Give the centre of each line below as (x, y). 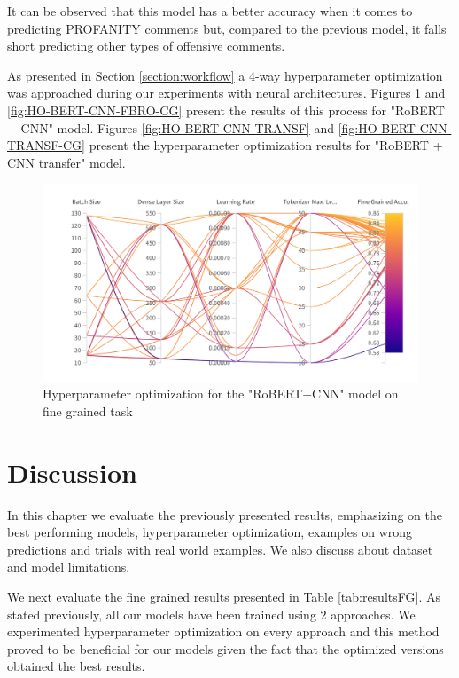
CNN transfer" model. (66, 162)
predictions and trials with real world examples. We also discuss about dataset (220, 549)
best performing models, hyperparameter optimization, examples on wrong (210, 532)
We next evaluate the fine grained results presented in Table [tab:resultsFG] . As (224, 596)
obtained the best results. (76, 666)
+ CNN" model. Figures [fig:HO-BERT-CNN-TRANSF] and (171, 127)
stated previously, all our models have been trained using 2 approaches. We (211, 614)
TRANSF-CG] (46, 145)
